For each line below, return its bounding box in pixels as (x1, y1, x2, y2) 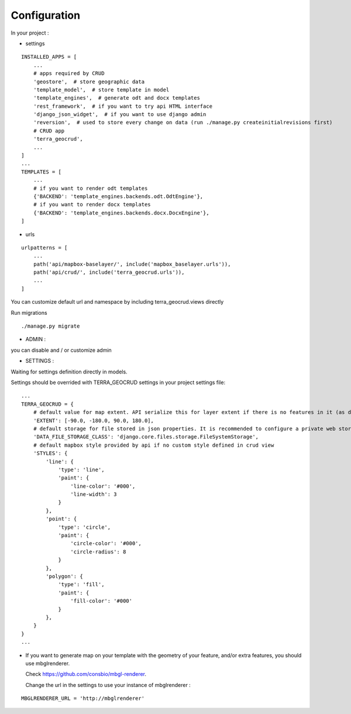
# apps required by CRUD (33, 70, 105, 77)
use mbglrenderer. (25, 659, 70, 667)
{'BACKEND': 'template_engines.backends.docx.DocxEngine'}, (33, 209, 210, 216)
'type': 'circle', (58, 523, 111, 531)
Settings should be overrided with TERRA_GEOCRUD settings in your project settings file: (11, 379, 225, 386)
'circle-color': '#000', (70, 540, 142, 547)
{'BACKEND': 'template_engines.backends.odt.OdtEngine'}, (33, 193, 204, 199)
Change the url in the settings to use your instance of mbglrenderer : (25, 681, 191, 688)
